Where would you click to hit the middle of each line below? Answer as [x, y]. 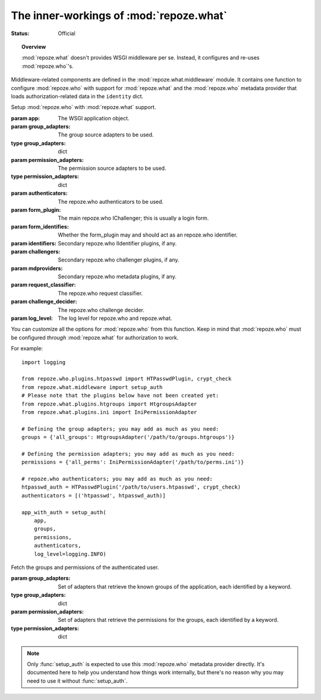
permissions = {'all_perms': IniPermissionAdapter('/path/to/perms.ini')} [133, 462]
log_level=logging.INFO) [70, 554]
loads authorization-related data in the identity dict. [77, 96]
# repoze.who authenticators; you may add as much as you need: [117, 479]
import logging [44, 362]
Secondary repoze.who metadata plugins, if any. [117, 276]
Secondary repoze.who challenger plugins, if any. [119, 260]
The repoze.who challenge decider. [101, 310]
